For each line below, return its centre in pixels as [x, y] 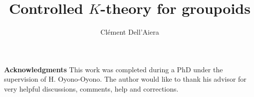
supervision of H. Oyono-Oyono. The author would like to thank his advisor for [125, 79]
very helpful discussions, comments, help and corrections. [91, 88]
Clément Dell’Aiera [130, 32]
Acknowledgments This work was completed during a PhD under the [114, 69]
